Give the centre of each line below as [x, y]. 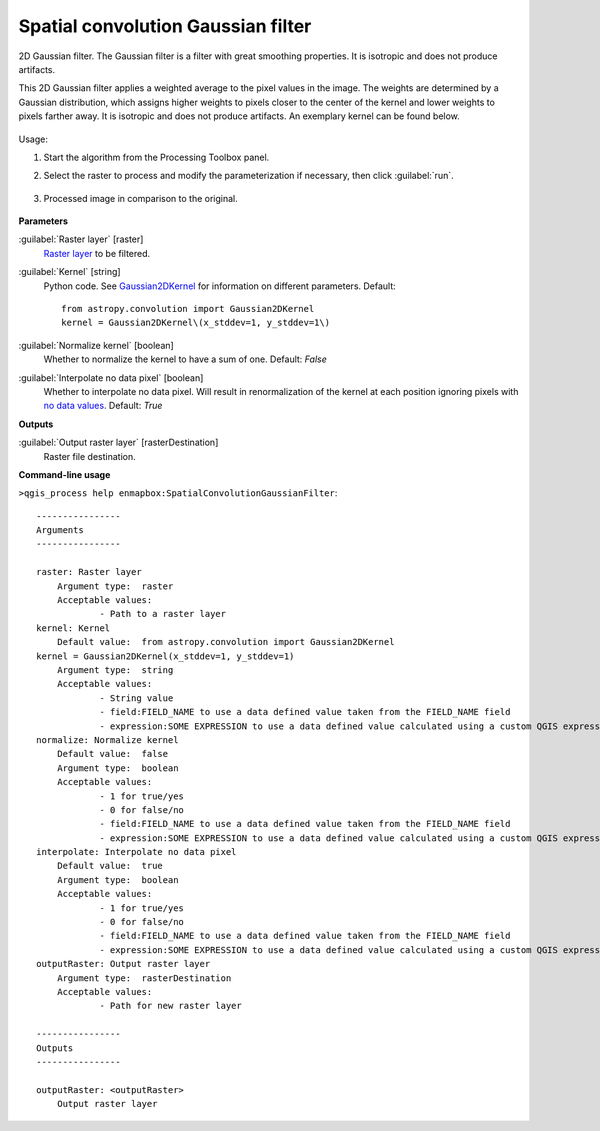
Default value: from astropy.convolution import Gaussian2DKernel [225, 642]
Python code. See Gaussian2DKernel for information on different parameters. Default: [220, 286]
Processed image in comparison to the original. [141, 198]
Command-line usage [64, 474]
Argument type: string [115, 670]
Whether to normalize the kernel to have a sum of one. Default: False [185, 359]
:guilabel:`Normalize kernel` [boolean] [96, 345]
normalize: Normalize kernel [107, 739]
